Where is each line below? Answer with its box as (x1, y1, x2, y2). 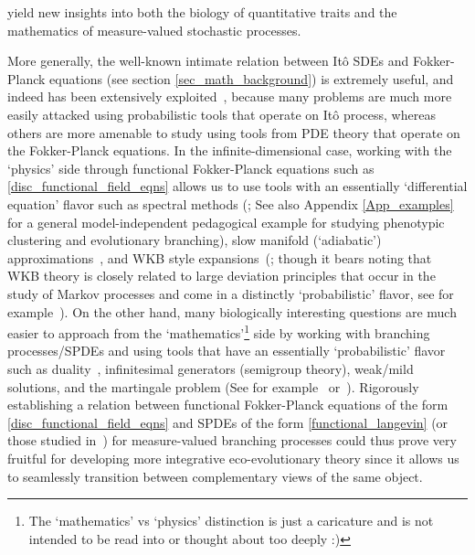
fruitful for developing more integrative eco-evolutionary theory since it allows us (7, 448, 459, 467)
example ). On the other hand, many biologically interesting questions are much (7, 302, 457, 321)
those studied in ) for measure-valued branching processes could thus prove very (7, 431, 457, 450)
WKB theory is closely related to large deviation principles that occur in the (7, 266, 436, 285)
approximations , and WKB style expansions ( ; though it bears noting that (7, 248, 432, 267)
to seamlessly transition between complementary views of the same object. (7, 466, 423, 486)
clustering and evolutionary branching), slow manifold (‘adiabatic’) (7, 230, 382, 250)
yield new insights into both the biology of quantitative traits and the (7, 3, 397, 21)
